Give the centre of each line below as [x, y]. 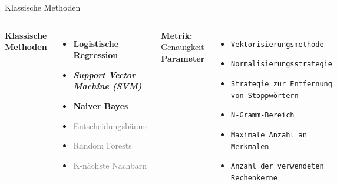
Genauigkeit [183, 47]
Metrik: [177, 35]
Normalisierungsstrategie [282, 64]
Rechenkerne [254, 178]
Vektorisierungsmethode [277, 44]
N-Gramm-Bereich [263, 115]
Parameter [183, 58]
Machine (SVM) [108, 86]
